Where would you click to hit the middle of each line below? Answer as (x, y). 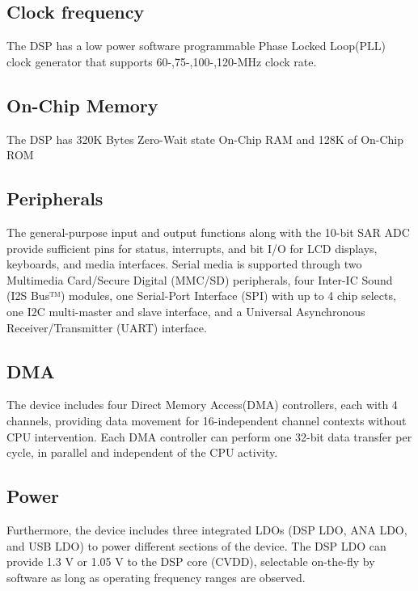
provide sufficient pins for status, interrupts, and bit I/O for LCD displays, (192, 248)
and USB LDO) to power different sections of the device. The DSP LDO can (196, 545)
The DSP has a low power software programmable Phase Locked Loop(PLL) (196, 46)
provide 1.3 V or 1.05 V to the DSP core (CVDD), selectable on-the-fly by (191, 561)
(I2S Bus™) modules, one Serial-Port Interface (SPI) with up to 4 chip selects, (201, 295)
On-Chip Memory (82, 105)
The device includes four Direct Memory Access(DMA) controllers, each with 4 (202, 405)
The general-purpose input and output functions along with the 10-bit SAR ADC (208, 232)
